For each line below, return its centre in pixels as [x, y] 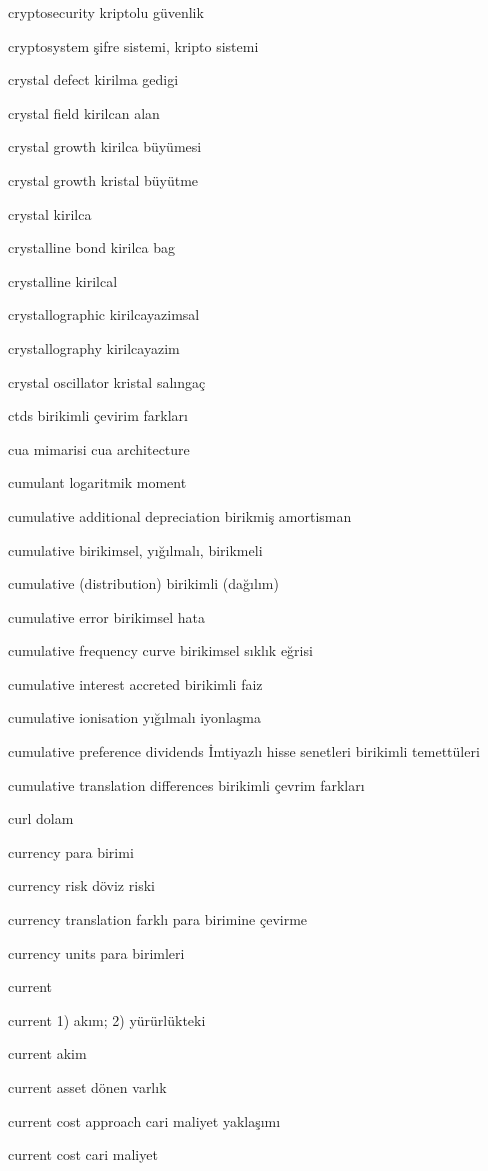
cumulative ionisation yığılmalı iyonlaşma [134, 717]
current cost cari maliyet [83, 1154]
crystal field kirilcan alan [84, 112]
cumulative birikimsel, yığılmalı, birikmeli [135, 549]
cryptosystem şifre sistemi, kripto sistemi [133, 45]
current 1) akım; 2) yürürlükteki [107, 1019]
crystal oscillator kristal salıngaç [107, 381]
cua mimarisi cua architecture [99, 448]
